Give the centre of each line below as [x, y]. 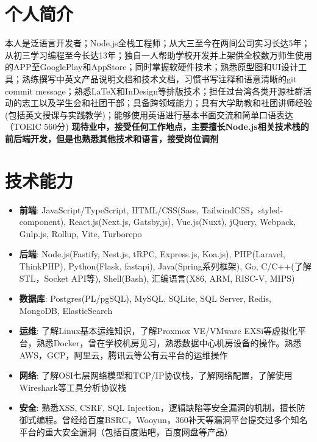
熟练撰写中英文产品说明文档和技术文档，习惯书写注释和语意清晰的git [159, 78]
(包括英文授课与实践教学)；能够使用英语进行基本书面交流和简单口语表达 [149, 114]
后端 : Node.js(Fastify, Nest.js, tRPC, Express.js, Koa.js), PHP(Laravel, [152, 254]
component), [43, 222]
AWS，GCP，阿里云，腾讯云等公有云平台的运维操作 [123, 355]
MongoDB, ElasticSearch [66, 310]
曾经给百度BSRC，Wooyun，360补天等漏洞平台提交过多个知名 [185, 419]
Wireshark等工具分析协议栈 [73, 387]
